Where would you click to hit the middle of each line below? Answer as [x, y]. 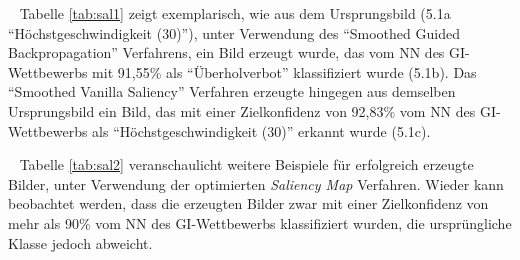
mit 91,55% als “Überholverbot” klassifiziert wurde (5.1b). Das [284, 71]
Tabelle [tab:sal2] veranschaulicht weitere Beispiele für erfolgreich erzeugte [246, 164]
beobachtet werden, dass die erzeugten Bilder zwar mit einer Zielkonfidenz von [248, 203]
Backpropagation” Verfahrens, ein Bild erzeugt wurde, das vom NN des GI [237, 52]
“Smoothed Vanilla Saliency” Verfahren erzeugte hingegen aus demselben [232, 91]
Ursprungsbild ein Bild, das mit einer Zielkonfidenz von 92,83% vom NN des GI [252, 110]
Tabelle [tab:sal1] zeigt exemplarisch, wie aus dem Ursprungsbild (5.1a [235, 13]
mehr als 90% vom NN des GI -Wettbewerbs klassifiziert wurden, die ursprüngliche [260, 222]
